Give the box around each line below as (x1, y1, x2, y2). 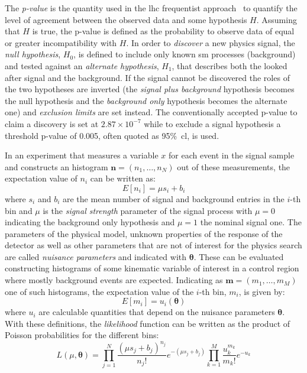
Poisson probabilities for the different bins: (5, 329, 159, 341)
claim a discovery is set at (5, 117, 99, 129)
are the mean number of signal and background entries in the (62, 192, 285, 205)
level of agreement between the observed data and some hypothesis (5, 13, 247, 25)
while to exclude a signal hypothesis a (144, 117, 281, 129)
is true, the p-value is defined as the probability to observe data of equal (32, 25, 295, 37)
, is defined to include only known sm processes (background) (73, 48, 296, 60)
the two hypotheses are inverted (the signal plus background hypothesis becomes (5, 83, 295, 95)
